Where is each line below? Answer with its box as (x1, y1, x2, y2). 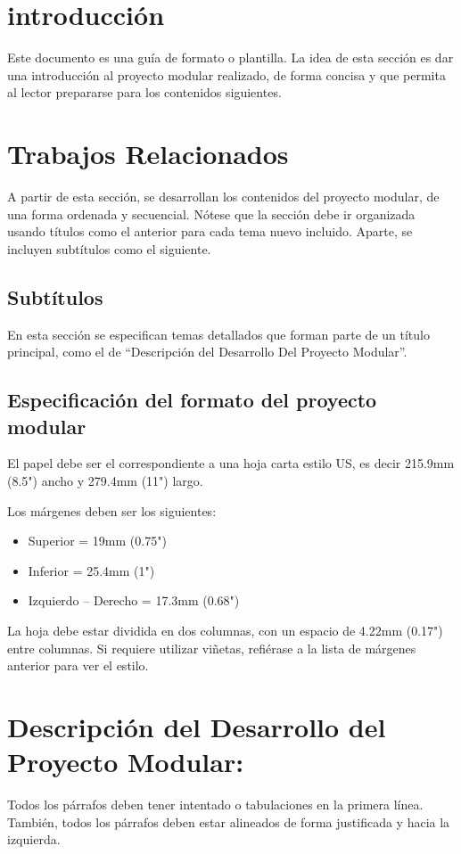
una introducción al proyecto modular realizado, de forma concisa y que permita (7, 65, 446, 84)
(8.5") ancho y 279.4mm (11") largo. (7, 471, 203, 489)
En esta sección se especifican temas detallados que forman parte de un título (7, 324, 430, 343)
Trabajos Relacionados (7, 135, 289, 172)
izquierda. (7, 830, 61, 849)
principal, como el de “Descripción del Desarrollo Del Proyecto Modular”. (7, 342, 407, 361)
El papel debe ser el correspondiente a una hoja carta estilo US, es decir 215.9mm (7, 454, 455, 472)
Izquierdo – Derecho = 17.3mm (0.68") (28, 591, 240, 610)
